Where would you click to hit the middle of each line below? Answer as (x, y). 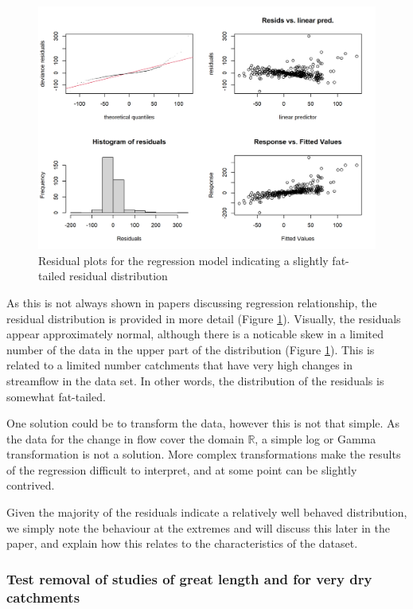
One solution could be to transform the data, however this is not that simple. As (203, 423)
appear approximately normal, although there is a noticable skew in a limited (195, 334)
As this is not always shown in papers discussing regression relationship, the (192, 302)
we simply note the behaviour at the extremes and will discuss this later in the (198, 527)
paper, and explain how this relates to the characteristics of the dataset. (182, 543)
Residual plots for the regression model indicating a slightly (183, 260)
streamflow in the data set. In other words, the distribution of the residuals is (195, 380)
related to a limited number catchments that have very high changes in (180, 365)
